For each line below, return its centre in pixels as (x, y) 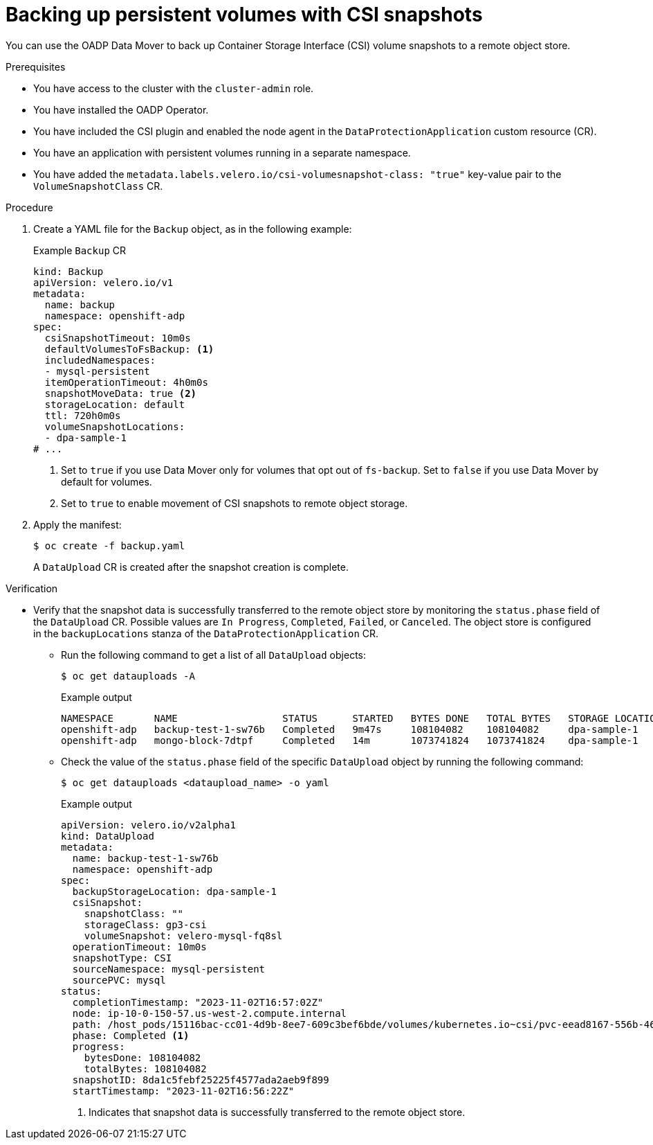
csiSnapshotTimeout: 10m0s (118, 338)
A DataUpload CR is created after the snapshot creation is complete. (191, 567)
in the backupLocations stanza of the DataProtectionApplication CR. (206, 633)
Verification (32, 588)
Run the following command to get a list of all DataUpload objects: (213, 655)
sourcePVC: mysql (119, 980)
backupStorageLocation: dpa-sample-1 (174, 891)
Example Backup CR (80, 250)
